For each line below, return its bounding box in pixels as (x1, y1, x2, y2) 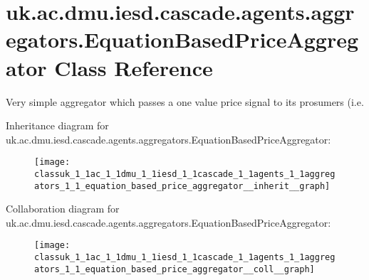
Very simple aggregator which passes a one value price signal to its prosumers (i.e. (6, 94, 364, 109)
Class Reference (54, 53, 213, 82)
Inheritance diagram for (6, 118, 109, 133)
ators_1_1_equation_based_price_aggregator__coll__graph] (34, 264, 315, 274)
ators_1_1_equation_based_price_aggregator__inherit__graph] (34, 181, 331, 191)
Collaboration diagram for (6, 201, 120, 216)
